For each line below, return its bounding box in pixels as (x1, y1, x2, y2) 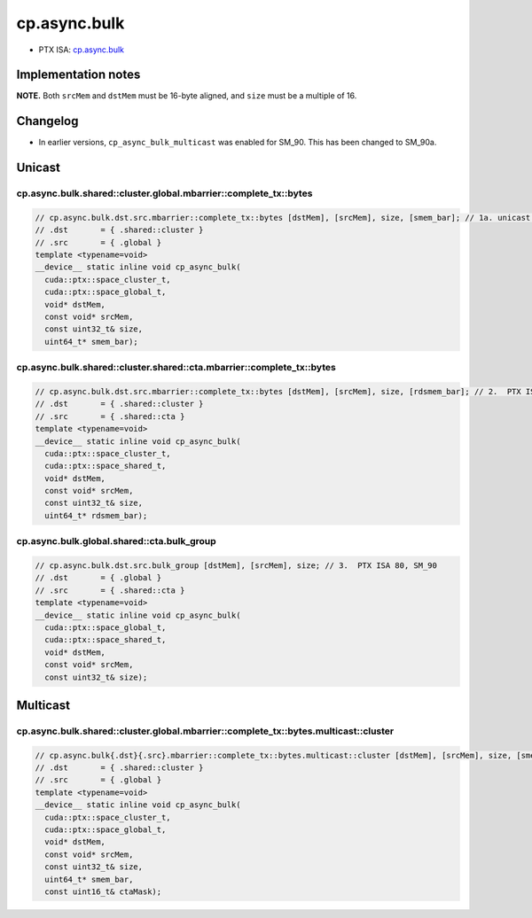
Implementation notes (16, 67, 141, 82)
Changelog (16, 113, 79, 128)
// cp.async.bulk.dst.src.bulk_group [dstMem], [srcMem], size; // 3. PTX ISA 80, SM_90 (35, 561, 438, 571)
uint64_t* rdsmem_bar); (44, 510, 148, 520)
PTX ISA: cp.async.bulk (38, 44, 124, 55)
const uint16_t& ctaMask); (44, 886, 162, 897)
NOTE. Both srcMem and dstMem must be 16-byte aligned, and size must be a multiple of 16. (16, 90, 357, 101)
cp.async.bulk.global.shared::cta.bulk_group (16, 535, 216, 548)
